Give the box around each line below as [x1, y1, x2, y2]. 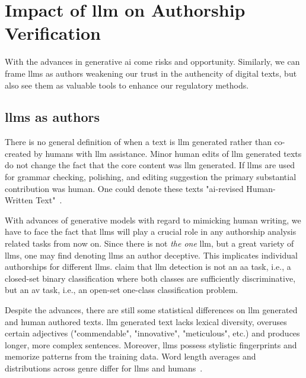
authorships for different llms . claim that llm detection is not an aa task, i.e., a [5, 260, 291, 273]
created [5, 147, 31, 159]
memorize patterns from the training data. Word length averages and [5, 350, 256, 363]
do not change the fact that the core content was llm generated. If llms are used [5, 159, 295, 171]
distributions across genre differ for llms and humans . [5, 361, 203, 374]
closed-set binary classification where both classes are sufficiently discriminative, [5, 272, 296, 284]
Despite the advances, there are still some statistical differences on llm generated [5, 304, 298, 316]
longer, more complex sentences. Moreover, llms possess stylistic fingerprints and [5, 338, 297, 351]
